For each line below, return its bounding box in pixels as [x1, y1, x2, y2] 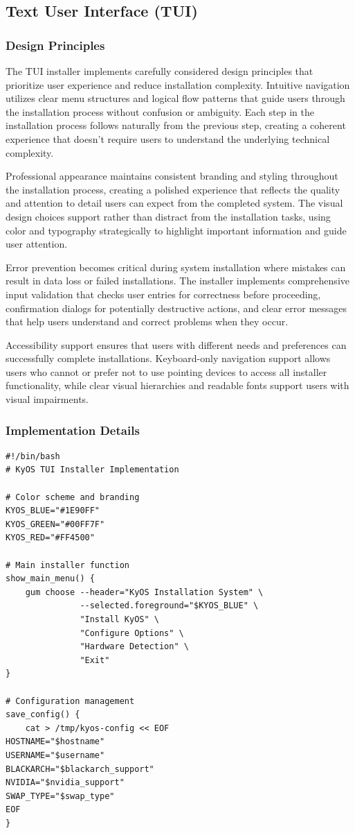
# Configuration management [6, 696, 135, 706]
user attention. [6, 237, 68, 251]
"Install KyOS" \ [80, 615, 159, 624]
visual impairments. [6, 392, 89, 406]
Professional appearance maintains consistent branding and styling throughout [6, 169, 338, 183]
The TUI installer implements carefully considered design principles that [6, 64, 313, 78]
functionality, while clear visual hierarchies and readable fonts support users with [6, 378, 349, 393]
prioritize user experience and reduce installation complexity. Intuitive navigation [6, 77, 350, 92]
